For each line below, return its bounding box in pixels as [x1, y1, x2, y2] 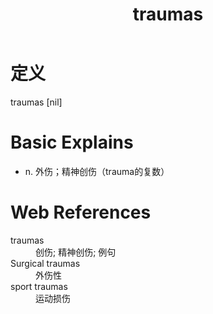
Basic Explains [10, 131, 134, 154]
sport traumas [10, 280, 68, 292]
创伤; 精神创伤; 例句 [35, 246, 117, 258]
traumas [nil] [10, 96, 63, 108]
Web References [10, 201, 152, 224]
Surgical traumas [10, 257, 81, 269]
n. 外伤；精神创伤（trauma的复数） [24, 165, 170, 177]
